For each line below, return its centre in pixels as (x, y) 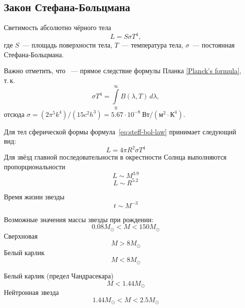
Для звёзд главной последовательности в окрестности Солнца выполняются (115, 157)
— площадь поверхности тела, (67, 45)
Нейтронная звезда (31, 292)
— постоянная (214, 45)
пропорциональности (35, 167)
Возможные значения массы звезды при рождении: (79, 219)
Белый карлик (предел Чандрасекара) (59, 275)
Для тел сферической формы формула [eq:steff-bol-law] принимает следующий (120, 131)
